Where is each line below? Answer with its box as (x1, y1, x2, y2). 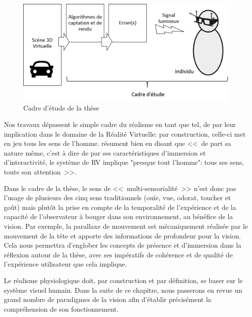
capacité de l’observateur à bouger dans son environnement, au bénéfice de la (4, 211, 233, 222)
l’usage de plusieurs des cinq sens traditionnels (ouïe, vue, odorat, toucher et (4, 192, 231, 203)
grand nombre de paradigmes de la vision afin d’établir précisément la (4, 294, 211, 304)
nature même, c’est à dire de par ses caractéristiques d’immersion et (4, 147, 206, 158)
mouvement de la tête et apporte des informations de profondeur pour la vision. (4, 230, 241, 240)
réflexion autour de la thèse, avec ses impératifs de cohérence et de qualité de (4, 249, 233, 259)
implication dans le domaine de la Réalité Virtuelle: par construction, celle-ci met (4, 128, 246, 139)
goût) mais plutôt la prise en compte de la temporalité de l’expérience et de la (4, 202, 236, 212)
